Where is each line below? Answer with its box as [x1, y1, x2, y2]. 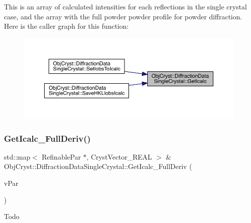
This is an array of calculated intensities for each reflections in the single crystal [4, 1, 247, 11]
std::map [4, 151, 30, 162]
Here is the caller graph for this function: [4, 21, 129, 31]
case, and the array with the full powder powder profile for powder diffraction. [4, 11, 242, 21]
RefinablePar [42, 151, 81, 162]
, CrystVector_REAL [86, 151, 152, 162]
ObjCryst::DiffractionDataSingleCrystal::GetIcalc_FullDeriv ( [4, 161, 192, 171]
